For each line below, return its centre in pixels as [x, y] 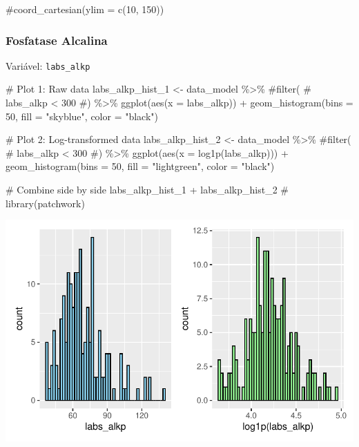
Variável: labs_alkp [48, 65]
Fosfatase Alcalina [57, 40]
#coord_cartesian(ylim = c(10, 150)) [85, 9]
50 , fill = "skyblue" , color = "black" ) [82, 116]
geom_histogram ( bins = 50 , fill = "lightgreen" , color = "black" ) [140, 166]
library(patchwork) [45, 203]
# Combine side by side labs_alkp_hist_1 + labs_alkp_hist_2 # [147, 190]
